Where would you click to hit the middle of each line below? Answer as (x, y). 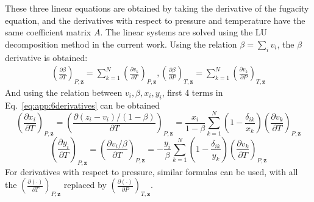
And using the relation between (64, 92)
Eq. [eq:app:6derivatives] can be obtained (82, 105)
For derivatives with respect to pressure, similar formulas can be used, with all (152, 171)
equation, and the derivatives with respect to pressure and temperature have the (155, 20)
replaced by (85, 185)
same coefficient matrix (48, 32)
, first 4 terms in (192, 92)
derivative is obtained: (46, 57)
